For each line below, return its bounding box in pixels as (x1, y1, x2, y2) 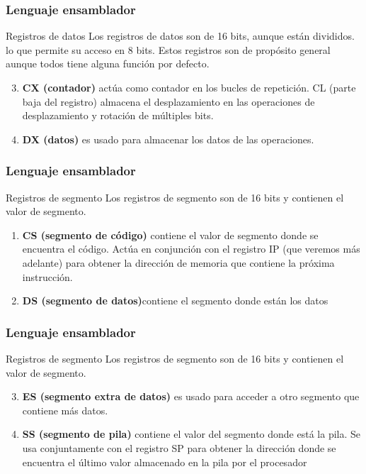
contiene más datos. (22, 402, 108, 417)
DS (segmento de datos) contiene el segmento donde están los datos (22, 293, 328, 308)
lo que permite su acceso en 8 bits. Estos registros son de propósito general (6, 42, 331, 57)
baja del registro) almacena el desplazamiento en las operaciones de (22, 94, 315, 109)
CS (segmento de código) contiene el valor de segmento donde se (22, 227, 319, 242)
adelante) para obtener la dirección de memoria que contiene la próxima (22, 255, 335, 270)
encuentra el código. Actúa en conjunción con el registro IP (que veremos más (22, 241, 360, 256)
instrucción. (22, 269, 73, 284)
